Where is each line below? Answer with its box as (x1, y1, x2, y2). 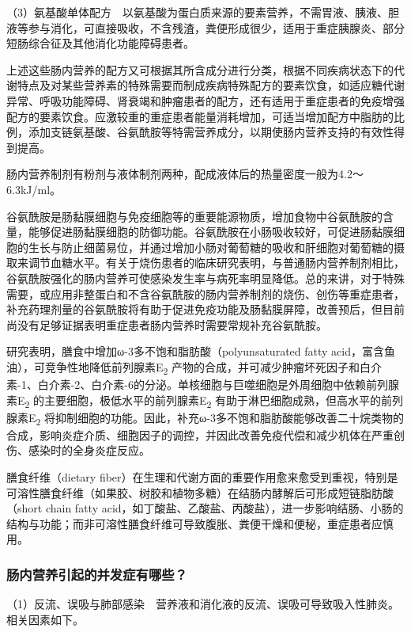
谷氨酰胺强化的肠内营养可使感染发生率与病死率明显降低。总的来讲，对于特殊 (6, 269, 405, 286)
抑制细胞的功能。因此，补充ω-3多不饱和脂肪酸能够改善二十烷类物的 (55, 409, 404, 425)
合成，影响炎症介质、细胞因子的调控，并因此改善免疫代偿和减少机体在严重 (6, 426, 394, 443)
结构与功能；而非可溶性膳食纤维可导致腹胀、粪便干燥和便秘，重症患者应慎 (6, 515, 394, 531)
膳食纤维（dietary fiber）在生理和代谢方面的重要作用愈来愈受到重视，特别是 (6, 469, 398, 485)
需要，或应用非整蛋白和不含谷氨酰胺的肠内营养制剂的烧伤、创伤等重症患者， (6, 285, 405, 302)
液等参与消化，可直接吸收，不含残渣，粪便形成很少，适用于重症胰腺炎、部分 (6, 19, 405, 36)
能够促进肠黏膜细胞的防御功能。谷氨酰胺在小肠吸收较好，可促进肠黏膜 (28, 223, 394, 240)
